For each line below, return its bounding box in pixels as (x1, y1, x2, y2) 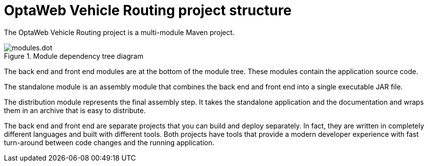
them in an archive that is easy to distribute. (4, 106, 146, 115)
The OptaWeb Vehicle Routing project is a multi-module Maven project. (4, 28, 235, 37)
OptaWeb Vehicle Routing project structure (4, 2, 292, 19)
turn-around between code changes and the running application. (4, 138, 214, 147)
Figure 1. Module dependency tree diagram (4, 51, 143, 60)
